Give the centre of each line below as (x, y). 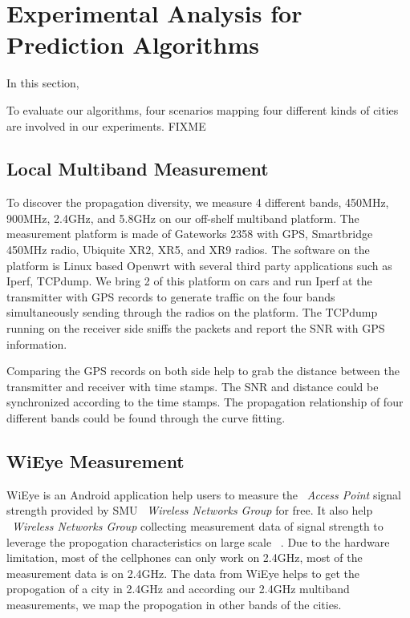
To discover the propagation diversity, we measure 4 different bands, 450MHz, (198, 202)
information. (37, 343)
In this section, (43, 83)
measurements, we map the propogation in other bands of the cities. (174, 604)
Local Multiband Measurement (138, 169)
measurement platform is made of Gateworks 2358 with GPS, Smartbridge (190, 234)
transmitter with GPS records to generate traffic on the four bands (171, 296)
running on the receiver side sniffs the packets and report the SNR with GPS (196, 328)
